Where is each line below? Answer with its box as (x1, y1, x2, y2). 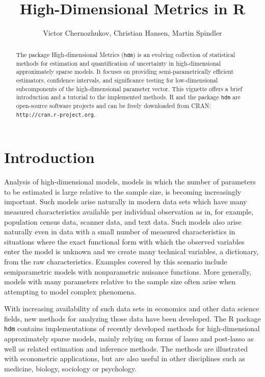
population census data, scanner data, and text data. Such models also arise (4, 216, 242, 227)
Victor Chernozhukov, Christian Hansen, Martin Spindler (43, 28, 222, 38)
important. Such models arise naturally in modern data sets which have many (4, 196, 247, 207)
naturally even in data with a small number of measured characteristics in (4, 226, 235, 237)
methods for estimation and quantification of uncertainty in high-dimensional (16, 59, 221, 67)
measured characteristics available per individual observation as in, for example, (4, 206, 254, 217)
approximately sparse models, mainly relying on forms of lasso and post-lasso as (4, 333, 254, 344)
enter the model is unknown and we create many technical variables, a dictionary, (4, 246, 259, 257)
